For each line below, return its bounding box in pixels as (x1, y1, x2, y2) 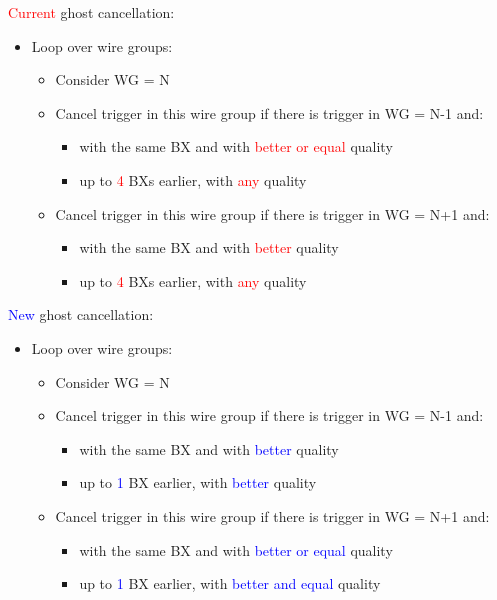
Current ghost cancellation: (8, 2, 175, 22)
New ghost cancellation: (8, 304, 154, 325)
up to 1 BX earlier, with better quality (79, 472, 317, 493)
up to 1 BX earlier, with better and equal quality (79, 573, 381, 594)
